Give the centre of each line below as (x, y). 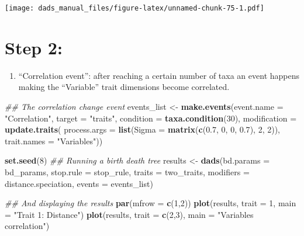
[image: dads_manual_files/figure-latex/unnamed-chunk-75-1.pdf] (134, 8)
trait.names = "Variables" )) (54, 140)
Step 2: (34, 47)
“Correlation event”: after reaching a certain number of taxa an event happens (159, 75)
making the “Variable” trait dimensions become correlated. (124, 87)
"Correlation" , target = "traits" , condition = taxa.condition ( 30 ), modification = (151, 118)
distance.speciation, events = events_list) (79, 183)
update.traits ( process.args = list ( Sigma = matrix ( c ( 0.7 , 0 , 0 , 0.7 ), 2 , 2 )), (142, 129)
